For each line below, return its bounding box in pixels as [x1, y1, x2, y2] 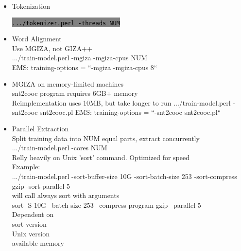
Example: [12, 161, 40, 172]
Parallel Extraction [12, 124, 69, 133]
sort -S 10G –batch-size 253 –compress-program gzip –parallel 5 [12, 199, 201, 210]
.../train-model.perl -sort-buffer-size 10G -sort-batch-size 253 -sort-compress [12, 171, 237, 181]
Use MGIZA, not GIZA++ [12, 43, 92, 53]
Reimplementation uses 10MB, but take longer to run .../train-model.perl [12, 97, 231, 108]
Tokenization [12, 1, 50, 11]
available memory [12, 238, 64, 248]
